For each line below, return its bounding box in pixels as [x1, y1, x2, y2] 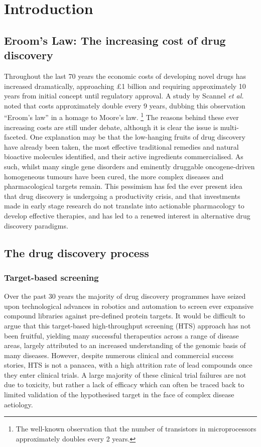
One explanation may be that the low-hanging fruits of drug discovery [30, 132, 245, 142]
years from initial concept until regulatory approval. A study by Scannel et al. [4, 90, 244, 101]
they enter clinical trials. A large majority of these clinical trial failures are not [4, 369, 246, 380]
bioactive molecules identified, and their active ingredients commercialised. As [4, 151, 243, 162]
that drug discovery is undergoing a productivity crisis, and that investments [4, 190, 240, 201]
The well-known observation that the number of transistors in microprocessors [16, 423, 256, 434]
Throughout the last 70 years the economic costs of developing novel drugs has [4, 70, 246, 81]
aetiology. [4, 399, 33, 409]
